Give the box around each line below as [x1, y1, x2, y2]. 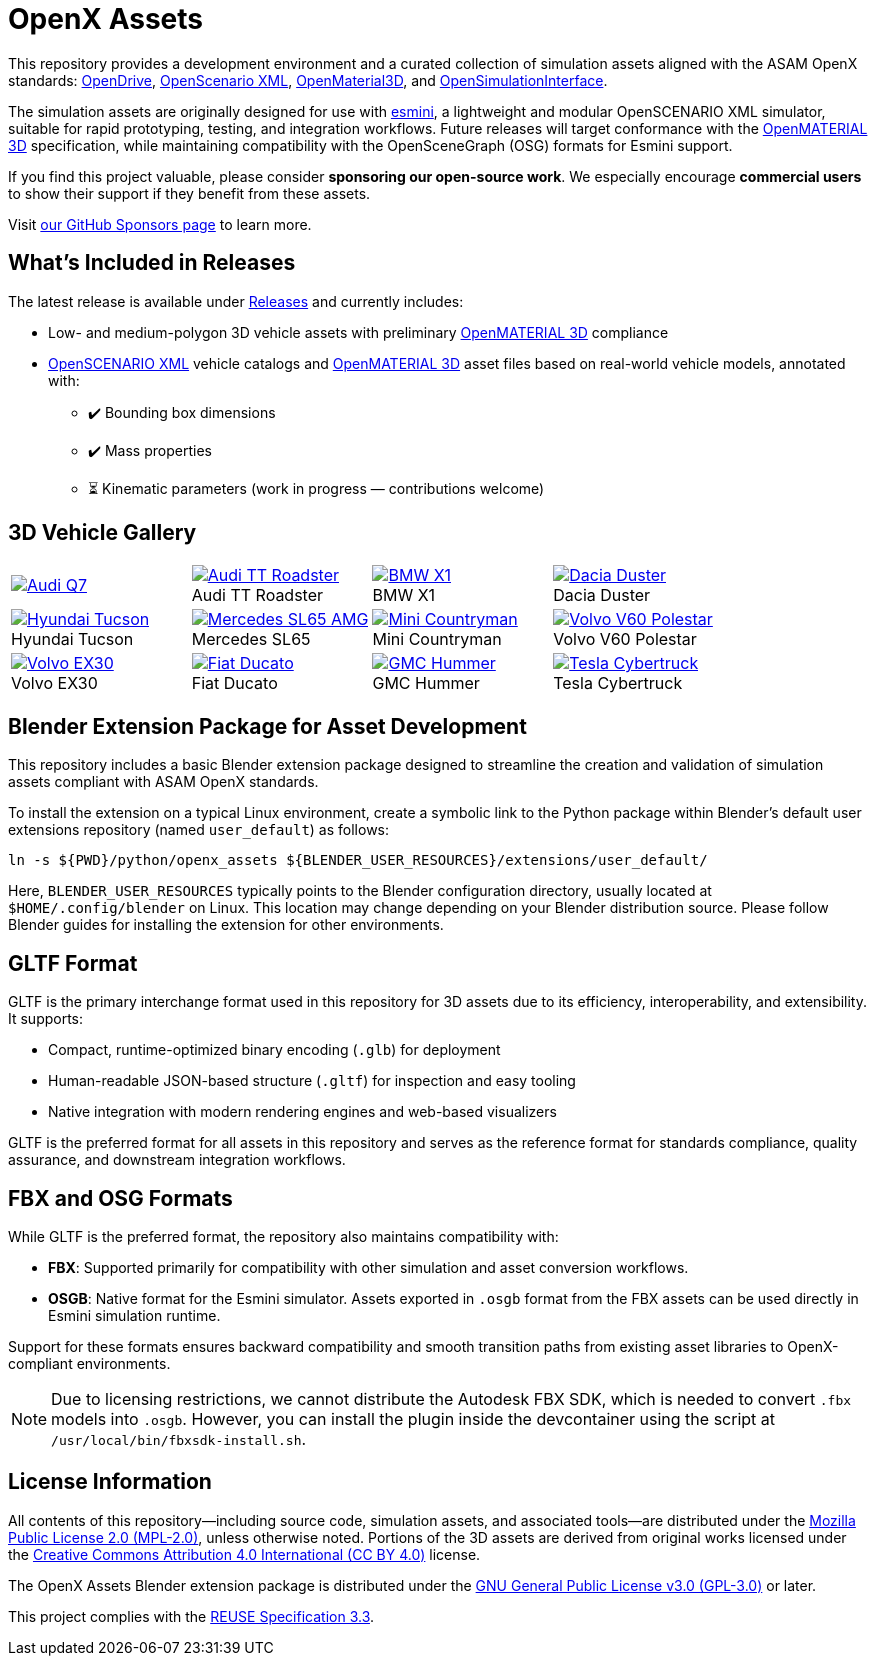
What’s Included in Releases [8, 250, 296, 276]
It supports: [8, 1010, 84, 1028]
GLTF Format [8, 950, 138, 976]
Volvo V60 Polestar [553, 629, 697, 650]
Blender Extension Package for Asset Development [8, 713, 527, 739]
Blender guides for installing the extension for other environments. [8, 916, 444, 934]
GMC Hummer [372, 673, 480, 694]
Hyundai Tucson [11, 629, 134, 650]
